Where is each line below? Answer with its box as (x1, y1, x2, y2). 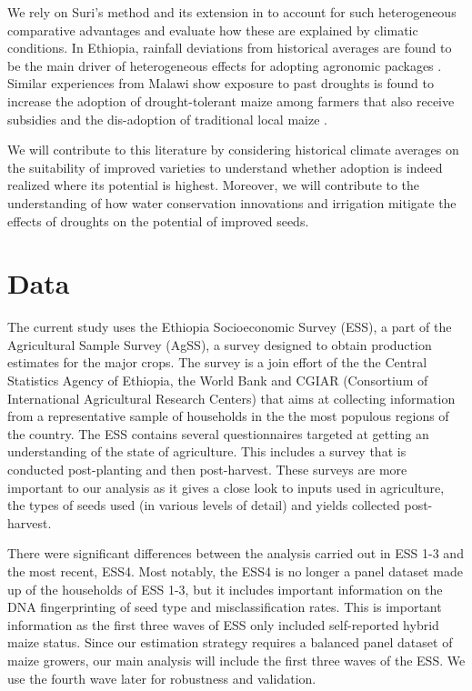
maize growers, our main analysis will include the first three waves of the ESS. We (7, 650, 466, 669)
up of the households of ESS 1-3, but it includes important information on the (7, 579, 443, 598)
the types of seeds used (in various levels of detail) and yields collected (7, 496, 400, 515)
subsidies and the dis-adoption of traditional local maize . (7, 109, 327, 128)
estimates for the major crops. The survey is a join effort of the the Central (7, 353, 427, 372)
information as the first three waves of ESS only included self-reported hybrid (7, 615, 439, 634)
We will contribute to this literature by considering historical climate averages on (7, 140, 459, 159)
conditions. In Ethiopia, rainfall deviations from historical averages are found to (7, 38, 452, 57)
